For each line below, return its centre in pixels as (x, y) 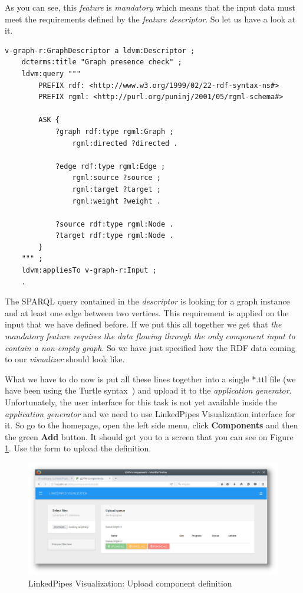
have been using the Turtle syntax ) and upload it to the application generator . (148, 390)
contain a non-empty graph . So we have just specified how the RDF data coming (150, 347)
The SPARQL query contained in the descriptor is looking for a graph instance (147, 301)
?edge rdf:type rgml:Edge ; (110, 166)
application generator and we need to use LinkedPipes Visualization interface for (150, 413)
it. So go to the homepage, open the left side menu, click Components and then (151, 425)
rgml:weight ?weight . (116, 201)
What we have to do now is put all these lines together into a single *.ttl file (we (150, 379)
